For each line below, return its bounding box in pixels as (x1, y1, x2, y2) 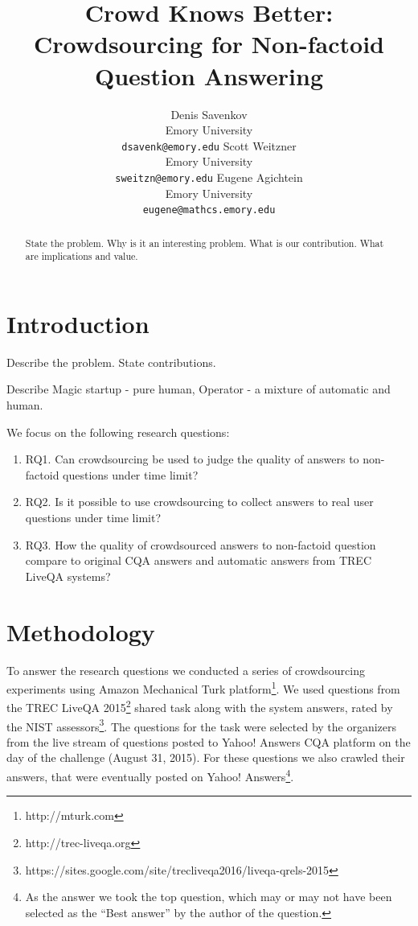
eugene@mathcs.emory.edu (142, 204, 276, 216)
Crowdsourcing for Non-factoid (34, 27, 384, 60)
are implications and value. (25, 249, 138, 263)
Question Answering (95, 59, 323, 92)
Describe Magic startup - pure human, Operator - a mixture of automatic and (6, 381, 391, 397)
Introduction (6, 307, 150, 340)
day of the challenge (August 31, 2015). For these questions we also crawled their (6, 749, 405, 766)
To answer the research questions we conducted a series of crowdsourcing (6, 661, 365, 678)
